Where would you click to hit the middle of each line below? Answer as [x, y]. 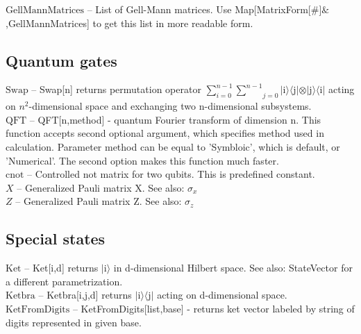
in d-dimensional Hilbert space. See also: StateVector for [233, 268]
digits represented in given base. [74, 322]
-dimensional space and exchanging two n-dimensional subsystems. [170, 106]
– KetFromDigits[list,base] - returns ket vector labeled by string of [213, 308]
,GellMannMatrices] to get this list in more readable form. [129, 23]
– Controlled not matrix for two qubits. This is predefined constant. [171, 174]
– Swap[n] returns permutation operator [116, 89]
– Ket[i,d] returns [61, 268]
